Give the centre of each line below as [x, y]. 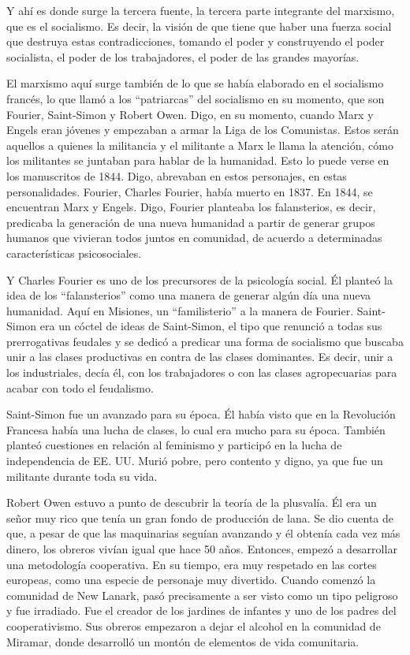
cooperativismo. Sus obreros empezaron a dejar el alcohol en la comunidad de [194, 625]
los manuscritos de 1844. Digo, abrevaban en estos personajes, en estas [177, 175]
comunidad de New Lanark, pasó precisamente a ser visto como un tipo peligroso [202, 595]
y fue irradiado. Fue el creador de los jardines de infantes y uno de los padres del [201, 610]
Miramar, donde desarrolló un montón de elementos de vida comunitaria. [183, 641]
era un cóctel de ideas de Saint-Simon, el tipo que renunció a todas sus [211, 326]
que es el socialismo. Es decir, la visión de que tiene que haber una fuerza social [199, 26]
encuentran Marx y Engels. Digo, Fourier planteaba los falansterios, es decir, [191, 207]
